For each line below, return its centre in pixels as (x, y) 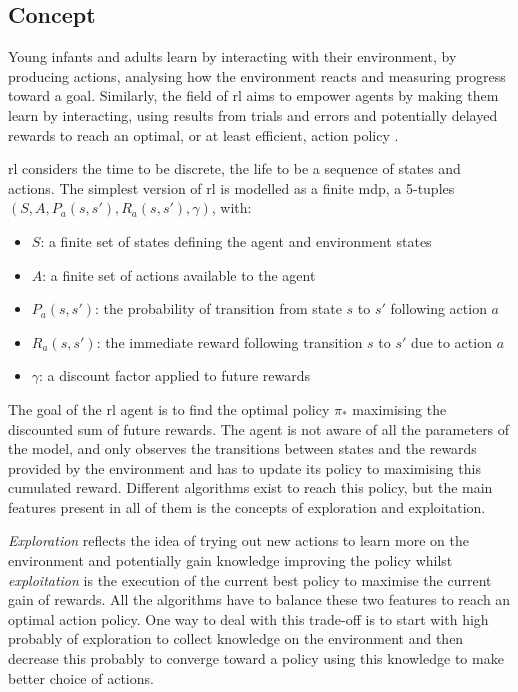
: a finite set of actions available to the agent (179, 274)
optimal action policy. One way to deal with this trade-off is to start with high (248, 618)
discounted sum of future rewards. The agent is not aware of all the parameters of (259, 428)
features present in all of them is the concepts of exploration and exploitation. (247, 506)
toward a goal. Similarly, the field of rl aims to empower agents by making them (253, 95)
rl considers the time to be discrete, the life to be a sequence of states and (234, 168)
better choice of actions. (81, 677)
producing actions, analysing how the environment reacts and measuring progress (257, 75)
